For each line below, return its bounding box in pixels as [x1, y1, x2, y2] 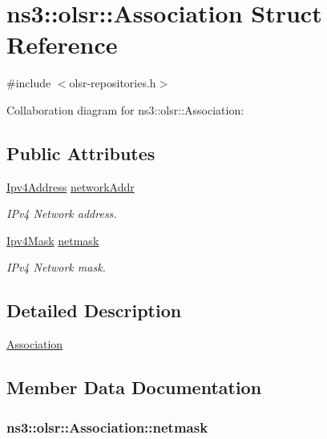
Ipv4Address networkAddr [6, 178, 135, 195]
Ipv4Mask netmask [6, 232, 99, 248]
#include [6, 75, 51, 91]
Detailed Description [6, 298, 182, 323]
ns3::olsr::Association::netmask [6, 417, 208, 437]
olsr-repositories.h [69, 75, 156, 91]
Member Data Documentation [6, 375, 262, 400]
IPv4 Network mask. [6, 259, 106, 276]
